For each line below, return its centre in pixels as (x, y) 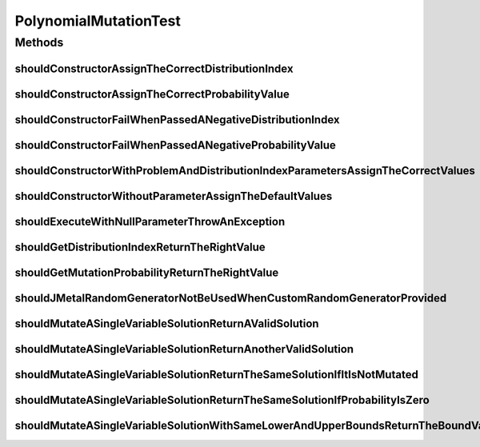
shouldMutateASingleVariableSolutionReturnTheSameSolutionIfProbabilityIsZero (222, 400)
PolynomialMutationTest (98, 21)
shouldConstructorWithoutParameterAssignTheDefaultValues (174, 196)
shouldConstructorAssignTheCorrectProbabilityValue (152, 94)
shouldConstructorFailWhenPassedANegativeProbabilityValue (175, 145)
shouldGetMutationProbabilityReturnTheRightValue (147, 272)
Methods (39, 42)
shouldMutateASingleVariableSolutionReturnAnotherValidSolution (184, 349)
